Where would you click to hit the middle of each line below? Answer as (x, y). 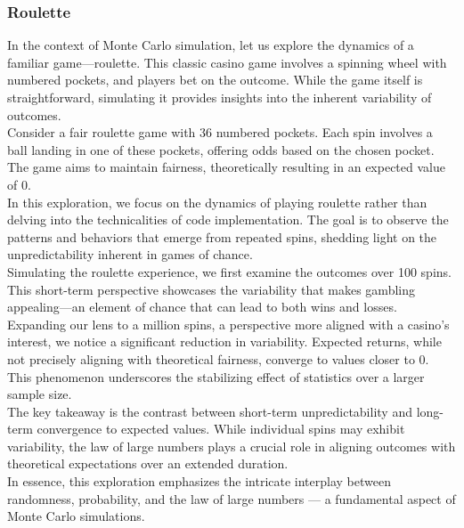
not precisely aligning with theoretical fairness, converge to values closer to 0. (218, 358)
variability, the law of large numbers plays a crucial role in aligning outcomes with (232, 446)
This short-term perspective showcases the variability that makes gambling (211, 289)
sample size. (40, 394)
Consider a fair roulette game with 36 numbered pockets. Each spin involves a (220, 132)
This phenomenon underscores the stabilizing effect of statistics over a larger (216, 376)
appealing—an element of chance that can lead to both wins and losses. (202, 307)
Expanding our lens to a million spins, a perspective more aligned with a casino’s (228, 324)
